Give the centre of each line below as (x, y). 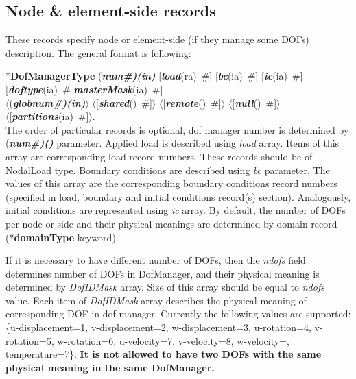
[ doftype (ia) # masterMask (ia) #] (84, 89)
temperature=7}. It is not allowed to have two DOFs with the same (164, 354)
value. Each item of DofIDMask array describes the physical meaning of (156, 300)
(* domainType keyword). (62, 237)
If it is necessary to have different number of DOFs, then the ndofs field (156, 260)
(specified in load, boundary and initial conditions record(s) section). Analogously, (178, 196)
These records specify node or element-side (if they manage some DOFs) (157, 39)
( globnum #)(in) (47, 102)
